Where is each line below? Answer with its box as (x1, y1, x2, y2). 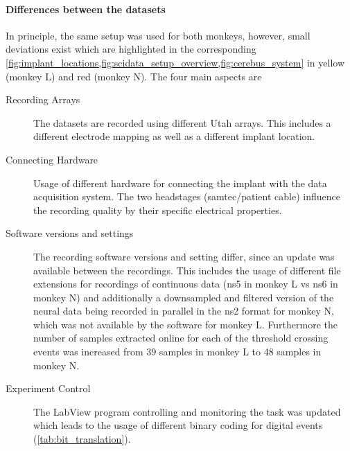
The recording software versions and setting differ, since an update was (33, 249, 335, 263)
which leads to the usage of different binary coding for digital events (33, 418, 323, 432)
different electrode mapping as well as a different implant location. (33, 129, 315, 143)
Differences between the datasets (6, 1, 166, 16)
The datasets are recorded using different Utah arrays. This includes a (33, 115, 331, 130)
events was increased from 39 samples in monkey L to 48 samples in (33, 344, 322, 359)
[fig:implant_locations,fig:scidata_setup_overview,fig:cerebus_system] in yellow (6, 55, 345, 69)
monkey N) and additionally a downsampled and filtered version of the (33, 290, 334, 304)
